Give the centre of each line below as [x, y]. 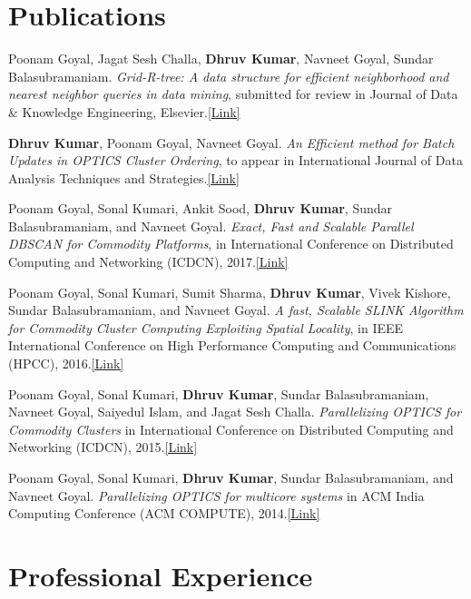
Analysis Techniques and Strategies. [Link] [124, 177]
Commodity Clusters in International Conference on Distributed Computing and [231, 429]
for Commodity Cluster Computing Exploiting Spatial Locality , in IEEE [206, 327]
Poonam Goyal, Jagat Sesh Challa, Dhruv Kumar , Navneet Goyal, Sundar [221, 59]
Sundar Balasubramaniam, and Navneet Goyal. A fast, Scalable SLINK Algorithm [236, 310]
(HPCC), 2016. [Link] [66, 363]
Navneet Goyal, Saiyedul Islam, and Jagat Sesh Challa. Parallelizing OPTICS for [235, 412]
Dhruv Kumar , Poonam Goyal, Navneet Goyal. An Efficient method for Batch [231, 142]
